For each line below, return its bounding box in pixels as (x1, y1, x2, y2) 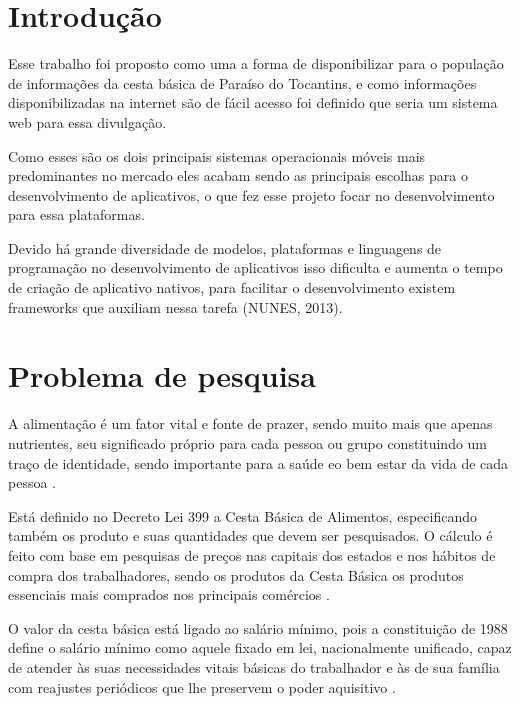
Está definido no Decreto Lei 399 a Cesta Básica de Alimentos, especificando (8, 505, 477, 526)
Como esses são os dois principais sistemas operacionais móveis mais (8, 145, 426, 166)
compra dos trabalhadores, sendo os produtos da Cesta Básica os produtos (8, 564, 464, 585)
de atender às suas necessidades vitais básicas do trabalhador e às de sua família (8, 656, 500, 677)
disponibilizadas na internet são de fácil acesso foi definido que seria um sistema (8, 92, 498, 113)
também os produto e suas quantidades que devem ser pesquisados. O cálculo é (8, 525, 493, 546)
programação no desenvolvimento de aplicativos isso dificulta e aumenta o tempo (8, 257, 503, 278)
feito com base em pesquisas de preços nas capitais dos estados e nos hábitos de (8, 544, 496, 565)
